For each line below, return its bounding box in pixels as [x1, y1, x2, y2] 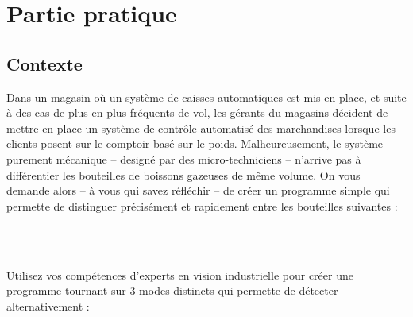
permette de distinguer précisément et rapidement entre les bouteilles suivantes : [6, 197, 398, 214]
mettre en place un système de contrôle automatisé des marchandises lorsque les [6, 119, 396, 136]
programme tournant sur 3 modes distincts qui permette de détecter [6, 282, 338, 299]
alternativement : [6, 297, 90, 314]
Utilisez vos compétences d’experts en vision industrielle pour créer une [6, 266, 353, 283]
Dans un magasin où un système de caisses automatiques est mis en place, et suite [6, 88, 407, 105]
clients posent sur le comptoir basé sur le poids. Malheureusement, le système [6, 135, 384, 152]
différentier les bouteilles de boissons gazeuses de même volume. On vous [6, 166, 361, 183]
